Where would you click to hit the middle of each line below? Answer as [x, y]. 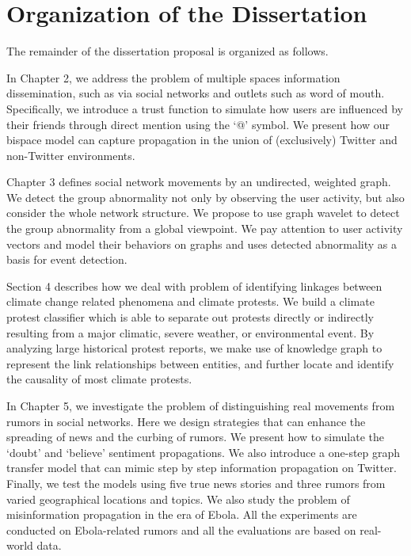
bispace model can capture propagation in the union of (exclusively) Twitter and [202, 140]
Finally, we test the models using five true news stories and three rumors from [196, 483]
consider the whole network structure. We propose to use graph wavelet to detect [203, 213]
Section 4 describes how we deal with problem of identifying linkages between [194, 286]
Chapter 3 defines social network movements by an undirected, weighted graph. [199, 182]
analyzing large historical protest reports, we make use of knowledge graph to [194, 348]
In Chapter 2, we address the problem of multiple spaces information [173, 77]
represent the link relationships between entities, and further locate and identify [200, 363]
